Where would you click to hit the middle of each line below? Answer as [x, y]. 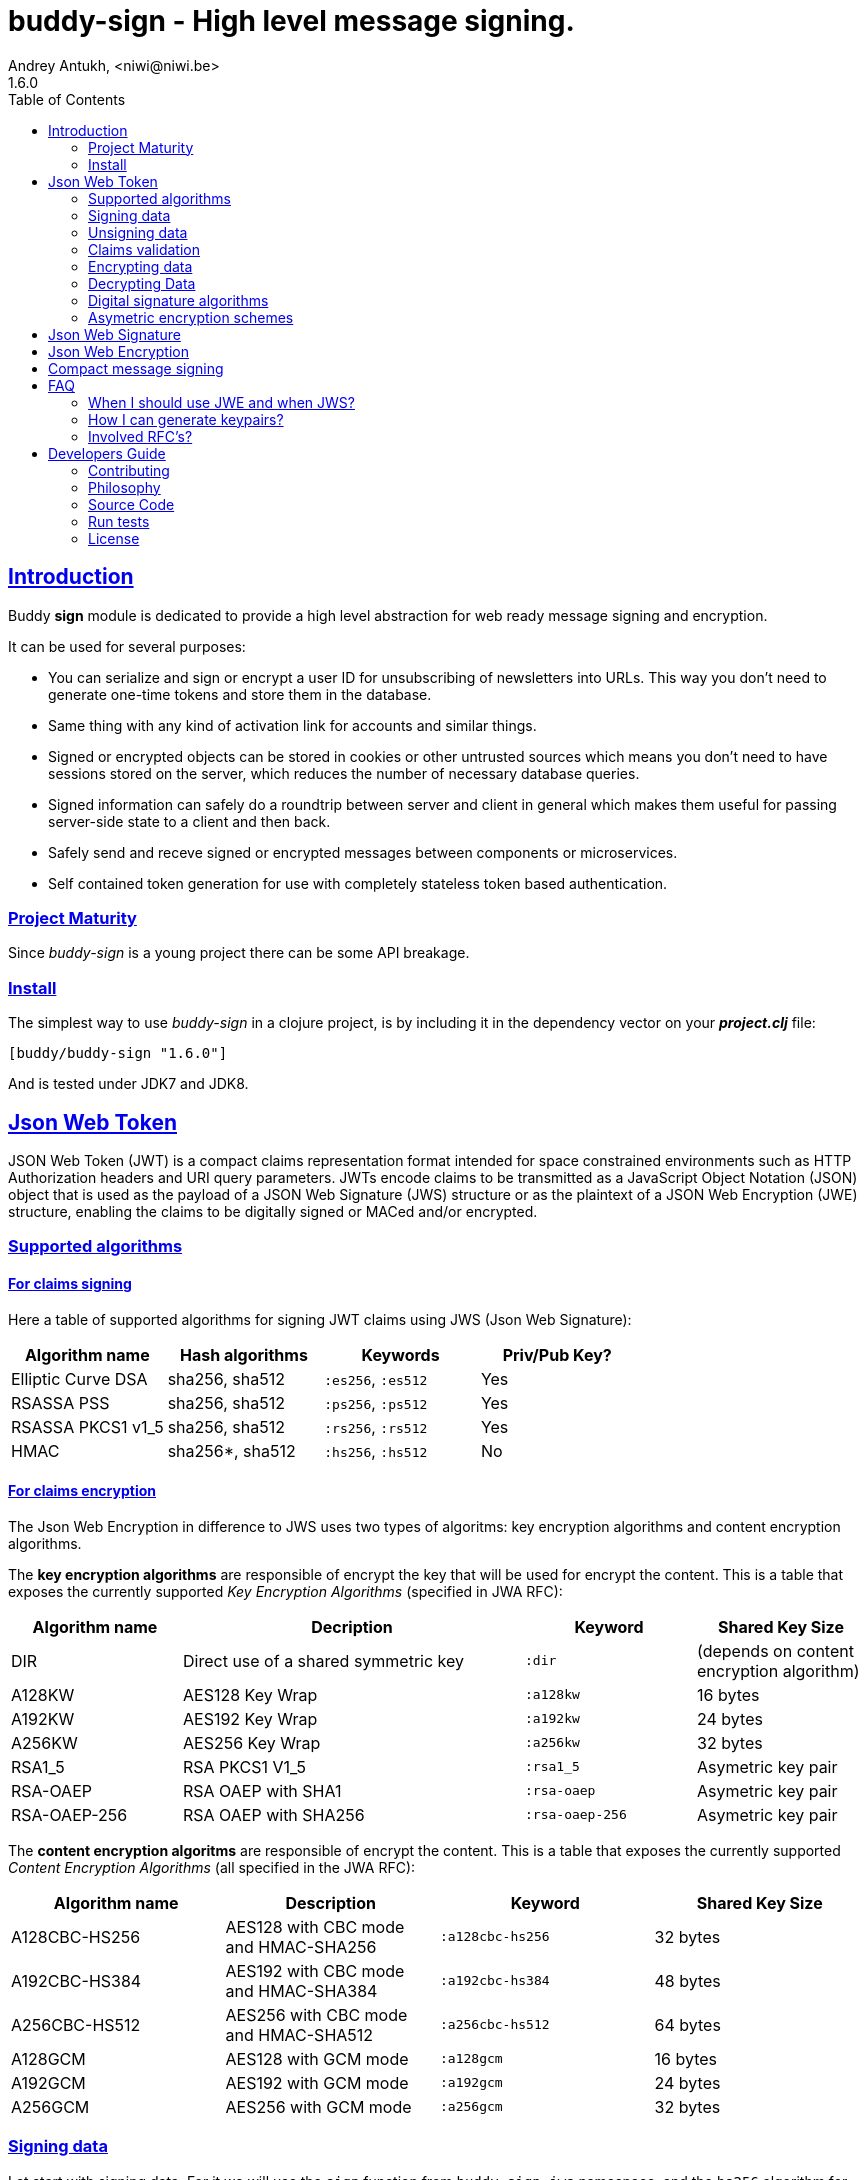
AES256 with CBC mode [316, 2014]
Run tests [119, 521]
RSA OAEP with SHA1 [262, 1790]
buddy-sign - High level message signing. [291, 21]
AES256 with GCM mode [318, 2106]
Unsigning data [138, 232]
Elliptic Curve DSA [79, 1378]
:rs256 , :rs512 [376, 1426]
